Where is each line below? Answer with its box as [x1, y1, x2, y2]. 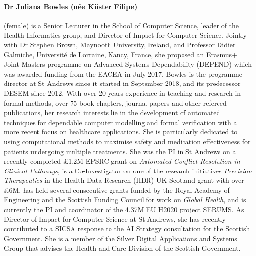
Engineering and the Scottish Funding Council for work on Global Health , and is [4, 194, 246, 205]
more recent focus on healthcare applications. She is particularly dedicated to [4, 127, 238, 137]
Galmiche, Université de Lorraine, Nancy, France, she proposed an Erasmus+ [4, 49, 238, 59]
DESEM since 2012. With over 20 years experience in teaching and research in [4, 87, 241, 98]
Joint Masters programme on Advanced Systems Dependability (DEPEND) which [4, 59, 252, 69]
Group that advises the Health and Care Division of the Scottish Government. [4, 243, 241, 253]
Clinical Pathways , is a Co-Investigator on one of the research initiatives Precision [4, 165, 252, 175]
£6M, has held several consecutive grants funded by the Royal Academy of [4, 184, 230, 195]
